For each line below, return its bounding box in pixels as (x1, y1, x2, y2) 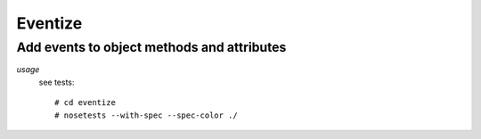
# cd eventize (54, 98, 116, 108)
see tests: (38, 77, 75, 87)
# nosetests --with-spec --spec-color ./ (54, 110, 238, 120)
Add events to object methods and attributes (16, 39, 287, 55)
